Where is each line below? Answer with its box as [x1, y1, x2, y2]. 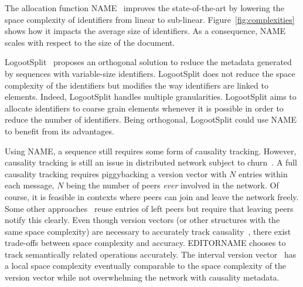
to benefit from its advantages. [5, 124, 114, 137]
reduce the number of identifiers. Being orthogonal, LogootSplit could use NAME [5, 113, 297, 126]
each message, [5, 179, 55, 191]
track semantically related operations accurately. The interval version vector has [5, 248, 297, 260]
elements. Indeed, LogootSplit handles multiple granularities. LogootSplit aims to [5, 90, 297, 103]
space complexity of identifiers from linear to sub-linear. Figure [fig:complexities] [5, 13, 295, 25]
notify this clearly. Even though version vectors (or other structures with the [5, 214, 280, 226]
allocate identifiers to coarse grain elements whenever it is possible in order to [5, 102, 284, 114]
